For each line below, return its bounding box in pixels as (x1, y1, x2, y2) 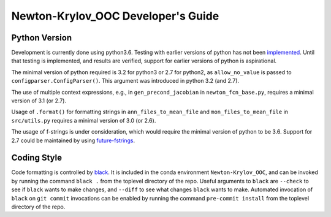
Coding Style (11, 153, 63, 163)
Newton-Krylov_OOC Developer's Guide (11, 9, 219, 23)
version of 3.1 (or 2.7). (11, 97, 67, 104)
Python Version (11, 32, 72, 43)
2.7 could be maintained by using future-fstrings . (11, 137, 135, 144)
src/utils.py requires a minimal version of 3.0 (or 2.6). (11, 116, 156, 124)
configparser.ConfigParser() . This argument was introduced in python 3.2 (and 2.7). (11, 77, 239, 85)
